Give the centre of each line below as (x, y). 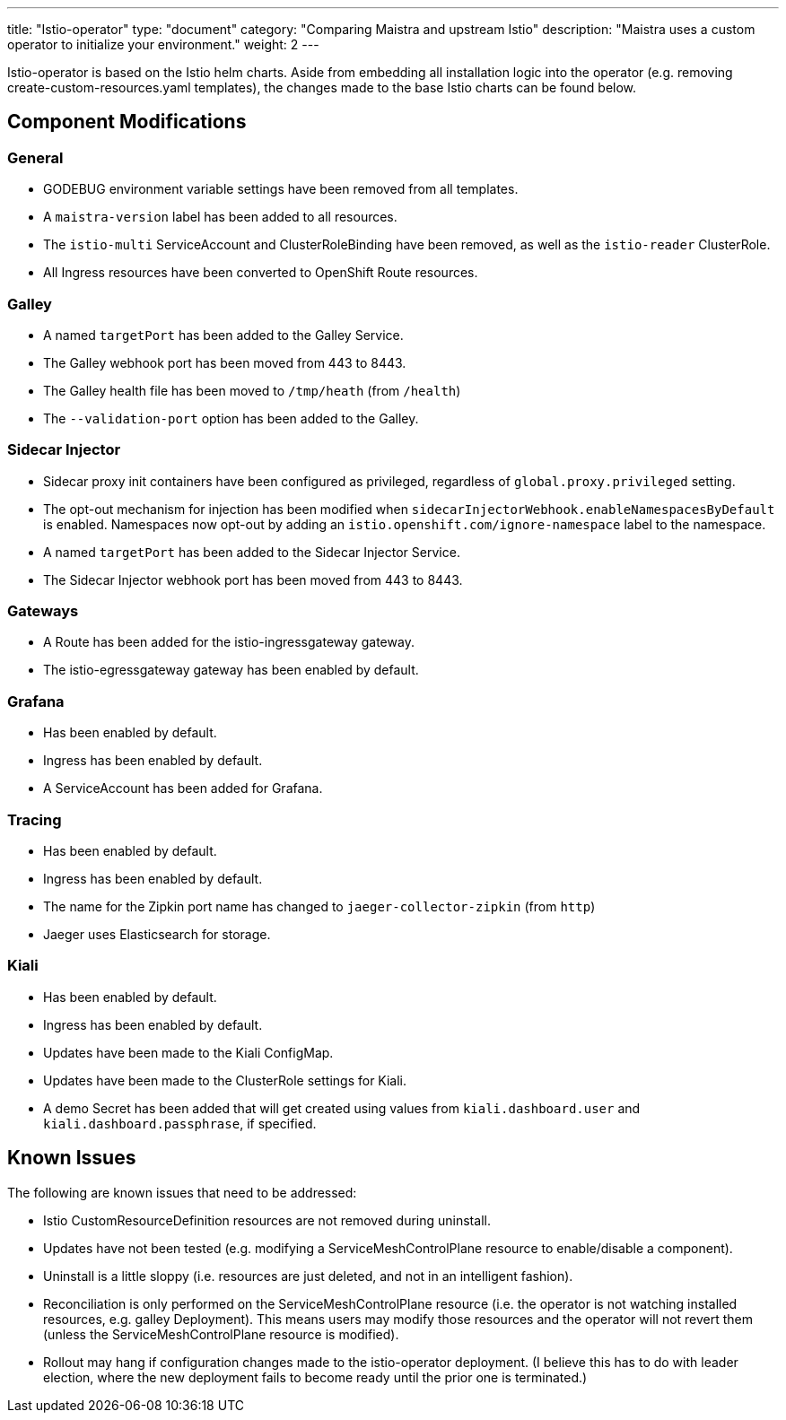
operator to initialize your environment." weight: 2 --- (163, 44)
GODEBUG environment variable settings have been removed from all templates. (281, 189)
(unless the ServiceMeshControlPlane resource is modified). (221, 1334)
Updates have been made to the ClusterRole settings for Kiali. (225, 1080)
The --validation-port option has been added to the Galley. (231, 418)
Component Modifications (127, 122)
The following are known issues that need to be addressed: (182, 1192)
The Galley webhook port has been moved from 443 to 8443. (225, 362)
